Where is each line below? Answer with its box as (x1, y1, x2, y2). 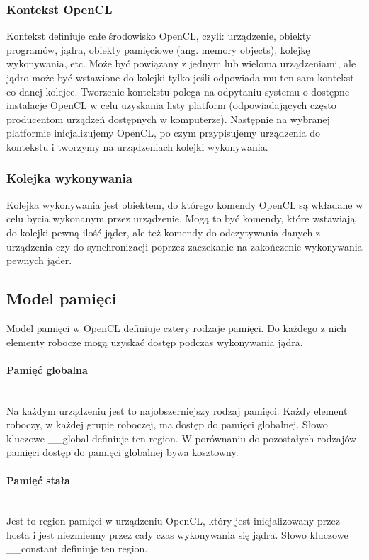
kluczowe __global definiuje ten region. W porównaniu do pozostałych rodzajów (6, 430, 357, 445)
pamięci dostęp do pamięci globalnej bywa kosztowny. (6, 445, 239, 459)
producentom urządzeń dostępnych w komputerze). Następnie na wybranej (6, 111, 330, 126)
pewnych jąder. (6, 253, 72, 268)
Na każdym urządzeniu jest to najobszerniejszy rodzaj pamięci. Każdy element (6, 403, 348, 418)
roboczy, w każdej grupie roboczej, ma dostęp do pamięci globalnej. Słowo (6, 417, 328, 432)
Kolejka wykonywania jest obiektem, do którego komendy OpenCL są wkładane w (6, 197, 363, 212)
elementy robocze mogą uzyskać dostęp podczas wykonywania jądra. (6, 334, 303, 349)
